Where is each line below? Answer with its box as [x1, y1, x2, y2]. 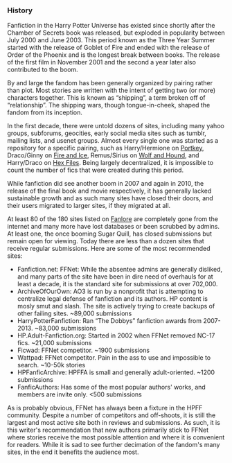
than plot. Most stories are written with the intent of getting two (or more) [7, 86, 216, 95]
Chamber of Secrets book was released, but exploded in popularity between [7, 28, 225, 37]
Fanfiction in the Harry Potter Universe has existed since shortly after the [7, 21, 215, 30]
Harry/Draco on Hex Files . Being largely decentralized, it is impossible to [7, 159, 213, 167]
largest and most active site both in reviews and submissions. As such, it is [7, 419, 220, 427]
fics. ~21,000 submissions [17, 339, 92, 347]
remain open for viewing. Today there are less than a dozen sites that [7, 237, 204, 245]
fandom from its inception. [7, 108, 83, 116]
